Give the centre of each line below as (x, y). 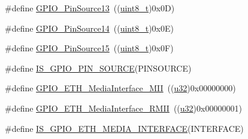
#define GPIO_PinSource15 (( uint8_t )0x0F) (89, 48)
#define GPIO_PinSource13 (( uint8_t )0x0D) (90, 8)
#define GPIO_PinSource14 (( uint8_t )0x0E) (89, 28)
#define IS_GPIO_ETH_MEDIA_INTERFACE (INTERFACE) (124, 128)
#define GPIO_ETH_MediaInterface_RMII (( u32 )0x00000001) (123, 108)
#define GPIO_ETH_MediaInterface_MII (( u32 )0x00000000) (120, 88)
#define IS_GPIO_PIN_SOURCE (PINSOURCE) (98, 68)
